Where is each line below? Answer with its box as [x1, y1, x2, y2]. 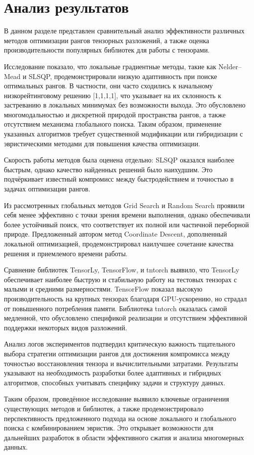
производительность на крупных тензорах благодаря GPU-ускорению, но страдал [4, 293, 247, 303]
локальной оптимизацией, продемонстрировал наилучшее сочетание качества [4, 239, 233, 248]
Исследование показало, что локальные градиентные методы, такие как [4, 61, 216, 71]
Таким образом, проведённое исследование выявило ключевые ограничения [4, 394, 229, 404]
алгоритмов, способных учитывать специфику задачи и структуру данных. [4, 377, 226, 387]
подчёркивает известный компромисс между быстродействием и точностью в [4, 174, 234, 184]
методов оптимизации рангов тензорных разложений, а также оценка [4, 35, 209, 45]
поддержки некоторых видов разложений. [4, 322, 127, 332]
